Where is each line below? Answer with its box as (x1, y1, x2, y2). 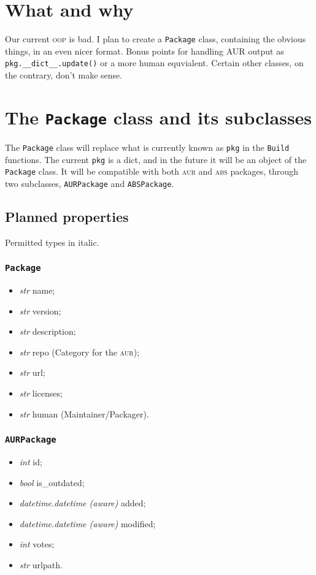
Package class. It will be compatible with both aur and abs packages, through (5, 165, 299, 178)
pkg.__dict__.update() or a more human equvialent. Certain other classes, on (5, 56, 304, 69)
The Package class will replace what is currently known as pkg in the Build (5, 140, 290, 153)
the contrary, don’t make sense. (5, 69, 123, 82)
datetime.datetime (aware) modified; (19, 517, 156, 530)
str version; (19, 304, 61, 317)
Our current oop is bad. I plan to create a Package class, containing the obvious (5, 32, 306, 45)
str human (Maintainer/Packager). (19, 407, 149, 420)
